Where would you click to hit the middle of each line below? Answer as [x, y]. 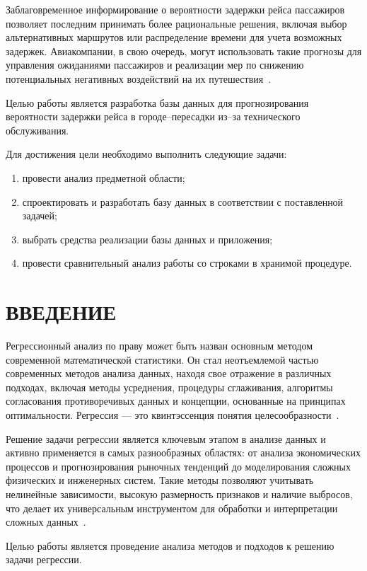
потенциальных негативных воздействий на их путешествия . [139, 78]
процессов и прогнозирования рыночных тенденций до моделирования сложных [179, 466]
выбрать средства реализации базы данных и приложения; [147, 239]
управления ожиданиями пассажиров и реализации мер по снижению [155, 65]
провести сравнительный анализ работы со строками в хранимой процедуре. [187, 263]
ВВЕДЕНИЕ [61, 312]
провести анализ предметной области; [104, 177]
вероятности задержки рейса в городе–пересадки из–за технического [153, 116]
